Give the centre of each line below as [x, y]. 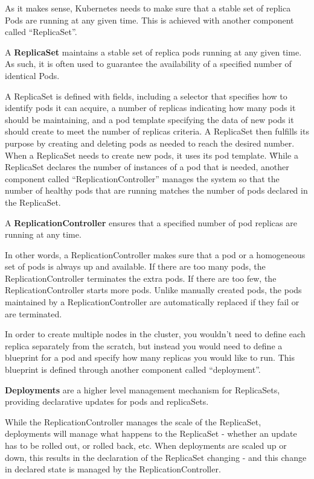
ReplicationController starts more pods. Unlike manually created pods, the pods [153, 290]
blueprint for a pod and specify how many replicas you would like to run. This [150, 357]
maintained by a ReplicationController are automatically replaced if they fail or [152, 302]
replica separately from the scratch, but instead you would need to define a [144, 345]
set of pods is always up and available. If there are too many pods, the [135, 266]
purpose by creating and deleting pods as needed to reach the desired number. [150, 143]
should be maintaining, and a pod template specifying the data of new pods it [149, 119]
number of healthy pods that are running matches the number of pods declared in [156, 190]
